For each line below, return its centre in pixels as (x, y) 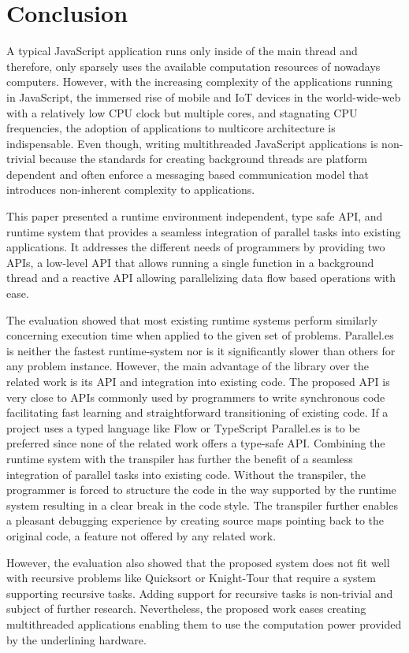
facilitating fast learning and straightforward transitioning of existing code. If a (197, 412)
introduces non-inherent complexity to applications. (131, 189)
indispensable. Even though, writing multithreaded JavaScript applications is (192, 143)
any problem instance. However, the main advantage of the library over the (188, 366)
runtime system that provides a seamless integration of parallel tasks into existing (204, 231)
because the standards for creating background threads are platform (203, 159)
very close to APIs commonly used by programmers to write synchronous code (196, 397)
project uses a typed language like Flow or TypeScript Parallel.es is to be (183, 427)
